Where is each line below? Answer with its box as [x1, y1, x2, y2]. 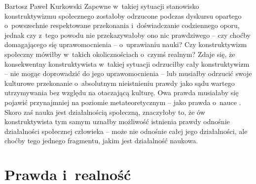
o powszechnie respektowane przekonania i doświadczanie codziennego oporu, [4, 20, 240, 30]
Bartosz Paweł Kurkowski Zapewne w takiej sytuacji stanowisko [4, 1, 199, 11]
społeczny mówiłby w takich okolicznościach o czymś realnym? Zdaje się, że [4, 49, 235, 59]
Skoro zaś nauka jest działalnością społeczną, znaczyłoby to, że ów [4, 106, 205, 117]
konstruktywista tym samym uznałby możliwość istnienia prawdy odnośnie [4, 116, 230, 127]
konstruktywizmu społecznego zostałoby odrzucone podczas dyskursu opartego [4, 10, 242, 21]
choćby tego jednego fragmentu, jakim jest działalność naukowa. [4, 135, 198, 146]
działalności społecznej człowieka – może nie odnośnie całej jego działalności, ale [4, 126, 248, 136]
